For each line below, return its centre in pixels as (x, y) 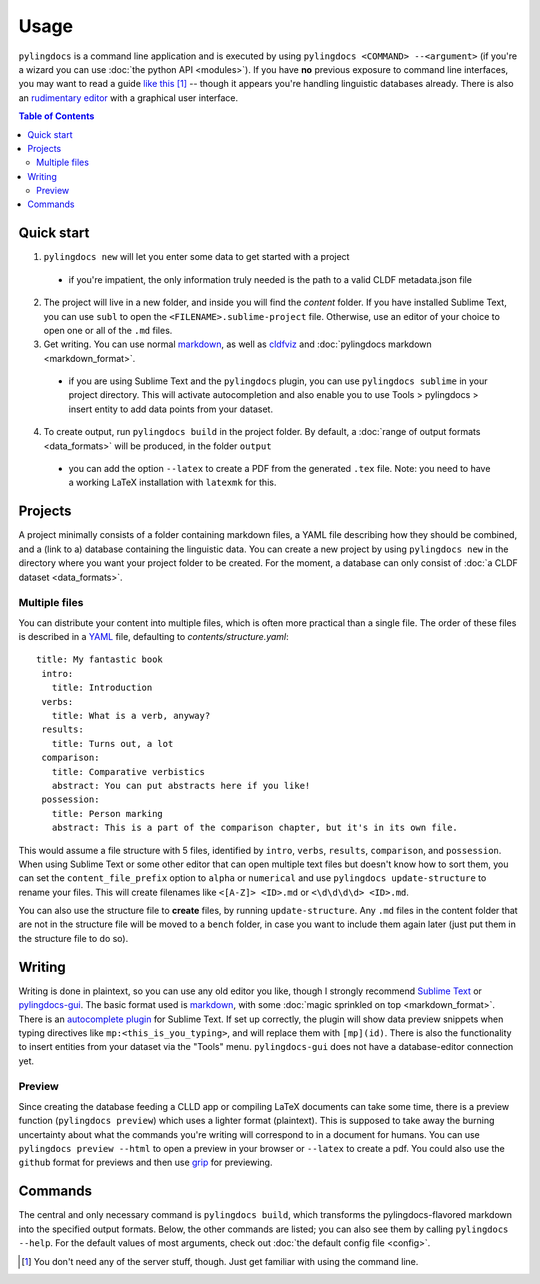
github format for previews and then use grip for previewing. (145, 1162)
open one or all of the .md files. (108, 330)
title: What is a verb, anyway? (131, 715)
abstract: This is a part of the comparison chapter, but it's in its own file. (255, 828)
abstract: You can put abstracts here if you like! (181, 785)
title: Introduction (102, 688)
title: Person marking (107, 813)
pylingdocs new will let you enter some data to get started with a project (196, 257)
